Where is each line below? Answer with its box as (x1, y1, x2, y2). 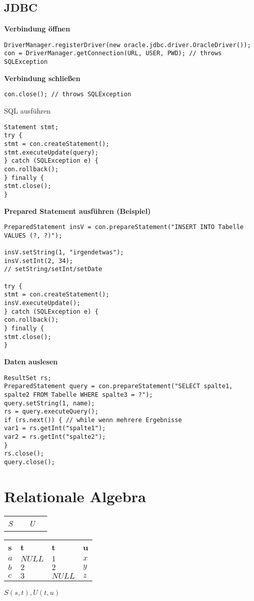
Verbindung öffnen (4, 23, 70, 34)
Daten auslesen (4, 356, 58, 366)
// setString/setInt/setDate (4, 266, 102, 273)
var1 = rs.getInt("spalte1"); (4, 425, 106, 432)
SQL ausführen (4, 105, 51, 116)
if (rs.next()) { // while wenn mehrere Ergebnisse (4, 416, 182, 424)
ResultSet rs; (4, 374, 52, 382)
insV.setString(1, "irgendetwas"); (4, 249, 124, 256)
